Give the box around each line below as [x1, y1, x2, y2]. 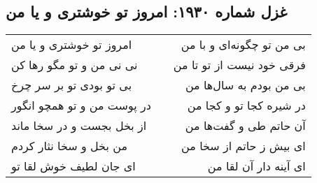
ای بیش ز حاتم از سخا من [181, 138, 306, 154]
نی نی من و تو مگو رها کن [11, 57, 138, 73]
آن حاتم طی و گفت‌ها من [185, 117, 306, 134]
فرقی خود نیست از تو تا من [173, 57, 306, 73]
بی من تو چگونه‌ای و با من [181, 36, 306, 53]
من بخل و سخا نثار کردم [11, 138, 127, 154]
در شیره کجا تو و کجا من [187, 97, 306, 114]
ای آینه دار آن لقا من [207, 158, 306, 175]
